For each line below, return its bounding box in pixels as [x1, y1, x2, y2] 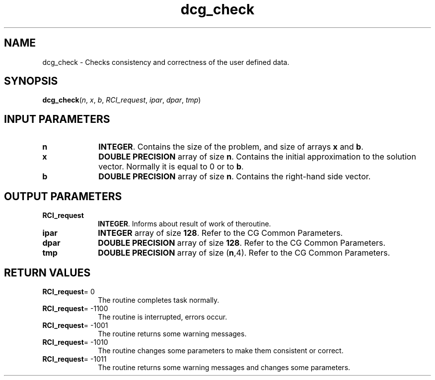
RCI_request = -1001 [42, 321, 108, 329]
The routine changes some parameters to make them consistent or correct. [98, 346, 344, 355]
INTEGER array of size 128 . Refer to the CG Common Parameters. [98, 228, 343, 238]
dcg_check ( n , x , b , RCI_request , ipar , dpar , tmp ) [42, 96, 201, 105]
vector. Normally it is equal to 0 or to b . [98, 162, 244, 172]
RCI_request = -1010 [42, 337, 108, 346]
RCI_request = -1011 [42, 354, 107, 363]
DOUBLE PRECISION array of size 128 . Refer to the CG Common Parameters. [98, 238, 386, 248]
